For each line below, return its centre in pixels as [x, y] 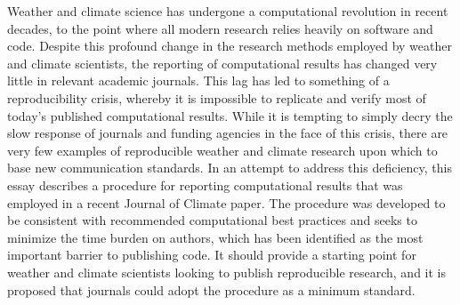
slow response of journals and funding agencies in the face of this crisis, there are [228, 133]
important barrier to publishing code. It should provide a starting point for [212, 255]
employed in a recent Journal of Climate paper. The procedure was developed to [226, 202]
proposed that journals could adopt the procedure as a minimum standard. [211, 289]
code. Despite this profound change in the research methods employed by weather [230, 46]
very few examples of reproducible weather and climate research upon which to [222, 150]
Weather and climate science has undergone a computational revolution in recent [228, 11]
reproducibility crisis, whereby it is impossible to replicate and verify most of [217, 97]
